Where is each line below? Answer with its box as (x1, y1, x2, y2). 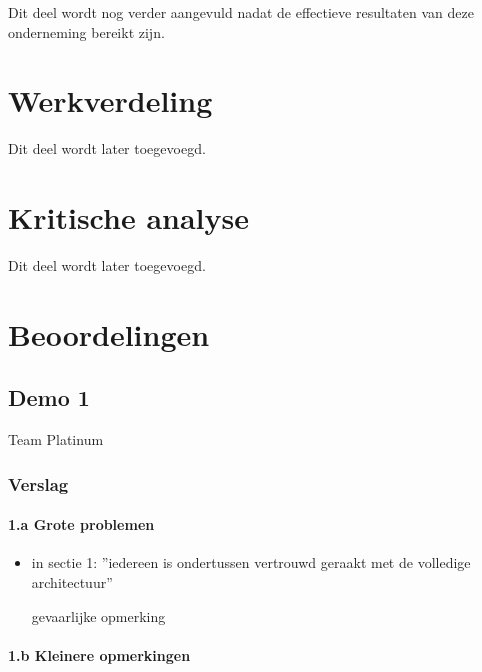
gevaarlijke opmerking (31, 605, 166, 626)
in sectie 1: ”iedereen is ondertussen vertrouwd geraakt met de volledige (31, 552, 471, 573)
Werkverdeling (8, 80, 213, 121)
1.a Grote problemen (8, 514, 155, 535)
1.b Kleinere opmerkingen (8, 644, 191, 665)
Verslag (8, 471, 69, 496)
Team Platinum (8, 429, 104, 450)
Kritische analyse (8, 197, 249, 238)
